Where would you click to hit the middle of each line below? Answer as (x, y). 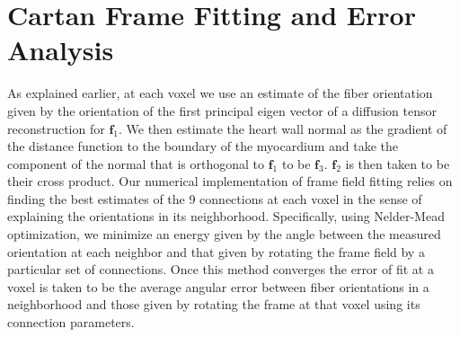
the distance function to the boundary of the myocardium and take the (203, 146)
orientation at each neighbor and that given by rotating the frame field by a (216, 251)
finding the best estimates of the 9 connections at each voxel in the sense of (215, 198)
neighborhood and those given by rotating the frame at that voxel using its (214, 304)
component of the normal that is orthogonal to (136, 163)
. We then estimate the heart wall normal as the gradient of (283, 128)
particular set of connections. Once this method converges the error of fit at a (221, 269)
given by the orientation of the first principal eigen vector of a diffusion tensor (222, 110)
